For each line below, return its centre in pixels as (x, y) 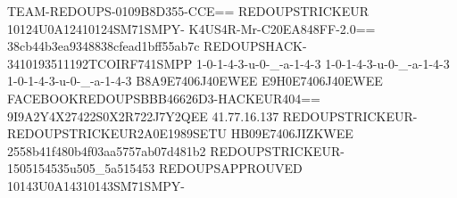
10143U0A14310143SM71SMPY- (96, 185)
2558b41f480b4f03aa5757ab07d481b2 (107, 150)
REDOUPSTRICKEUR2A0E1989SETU (117, 133)
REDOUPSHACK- (255, 46)
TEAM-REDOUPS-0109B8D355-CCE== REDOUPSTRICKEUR (188, 11)
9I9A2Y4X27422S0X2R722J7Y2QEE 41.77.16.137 (143, 115)
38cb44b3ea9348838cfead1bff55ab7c (104, 46)
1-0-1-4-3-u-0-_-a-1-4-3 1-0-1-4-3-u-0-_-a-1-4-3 (323, 63)
